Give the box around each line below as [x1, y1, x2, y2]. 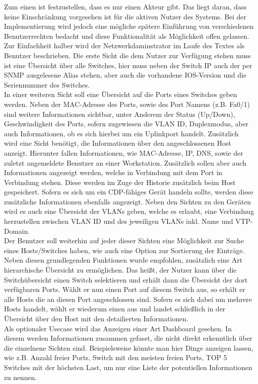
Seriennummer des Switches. [4, 79, 90, 90]
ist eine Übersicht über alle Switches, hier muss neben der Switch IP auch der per [4, 60, 253, 70]
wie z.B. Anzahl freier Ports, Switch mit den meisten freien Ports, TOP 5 [4, 352, 227, 363]
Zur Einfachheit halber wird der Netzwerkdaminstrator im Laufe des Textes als [4, 40, 245, 51]
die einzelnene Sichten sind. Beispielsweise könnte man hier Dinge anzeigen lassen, [4, 342, 254, 353]
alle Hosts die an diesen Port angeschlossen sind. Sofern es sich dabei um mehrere [4, 293, 252, 304]
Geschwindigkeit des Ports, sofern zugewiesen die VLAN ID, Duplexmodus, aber [4, 118, 249, 129]
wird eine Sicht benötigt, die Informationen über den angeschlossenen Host [4, 138, 231, 148]
